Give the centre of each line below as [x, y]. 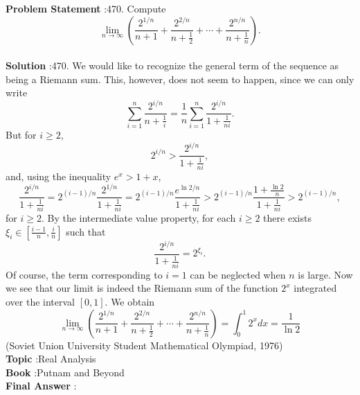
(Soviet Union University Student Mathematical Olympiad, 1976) [144, 345]
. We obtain [130, 301]
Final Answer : [41, 386]
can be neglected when [238, 274]
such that [86, 231]
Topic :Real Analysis [51, 359]
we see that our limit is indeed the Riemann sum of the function [142, 288]
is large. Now [325, 274]
